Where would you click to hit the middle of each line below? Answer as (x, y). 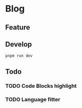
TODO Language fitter (33, 99)
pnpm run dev (19, 56)
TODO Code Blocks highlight (41, 86)
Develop (18, 44)
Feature (18, 27)
